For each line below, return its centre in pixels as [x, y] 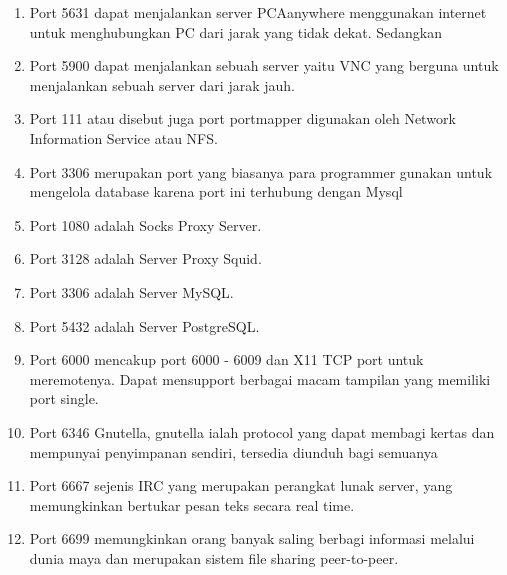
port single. [64, 398]
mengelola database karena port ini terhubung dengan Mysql [216, 191]
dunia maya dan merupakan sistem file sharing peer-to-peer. [214, 557]
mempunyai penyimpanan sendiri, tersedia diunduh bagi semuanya [233, 451]
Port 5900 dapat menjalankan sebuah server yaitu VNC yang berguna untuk [264, 65]
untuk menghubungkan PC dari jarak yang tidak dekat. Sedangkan [235, 31]
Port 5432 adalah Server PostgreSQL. [144, 325]
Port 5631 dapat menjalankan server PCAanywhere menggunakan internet [258, 12]
